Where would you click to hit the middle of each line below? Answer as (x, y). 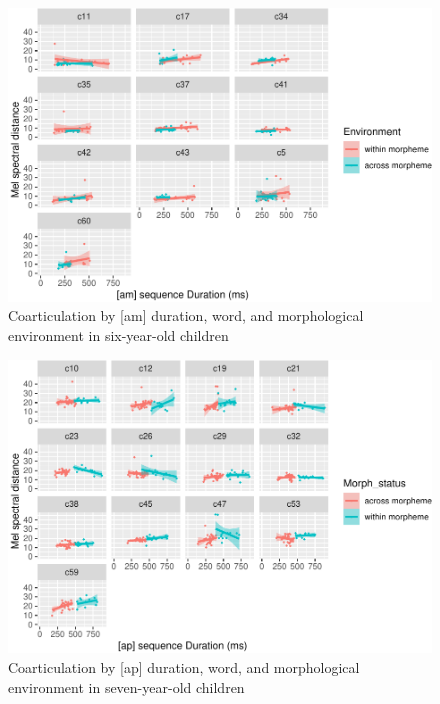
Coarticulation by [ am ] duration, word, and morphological (186, 315)
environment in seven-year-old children (126, 686)
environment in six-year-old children (118, 335)
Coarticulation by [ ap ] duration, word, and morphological (184, 667)
